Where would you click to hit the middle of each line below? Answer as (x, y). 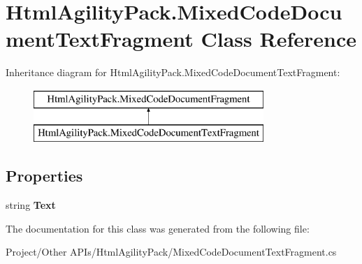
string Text (31, 205)
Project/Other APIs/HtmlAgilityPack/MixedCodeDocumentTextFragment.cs (171, 252)
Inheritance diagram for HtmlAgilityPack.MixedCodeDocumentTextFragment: (173, 72)
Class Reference (278, 39)
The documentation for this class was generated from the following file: (158, 228)
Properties (44, 176)
